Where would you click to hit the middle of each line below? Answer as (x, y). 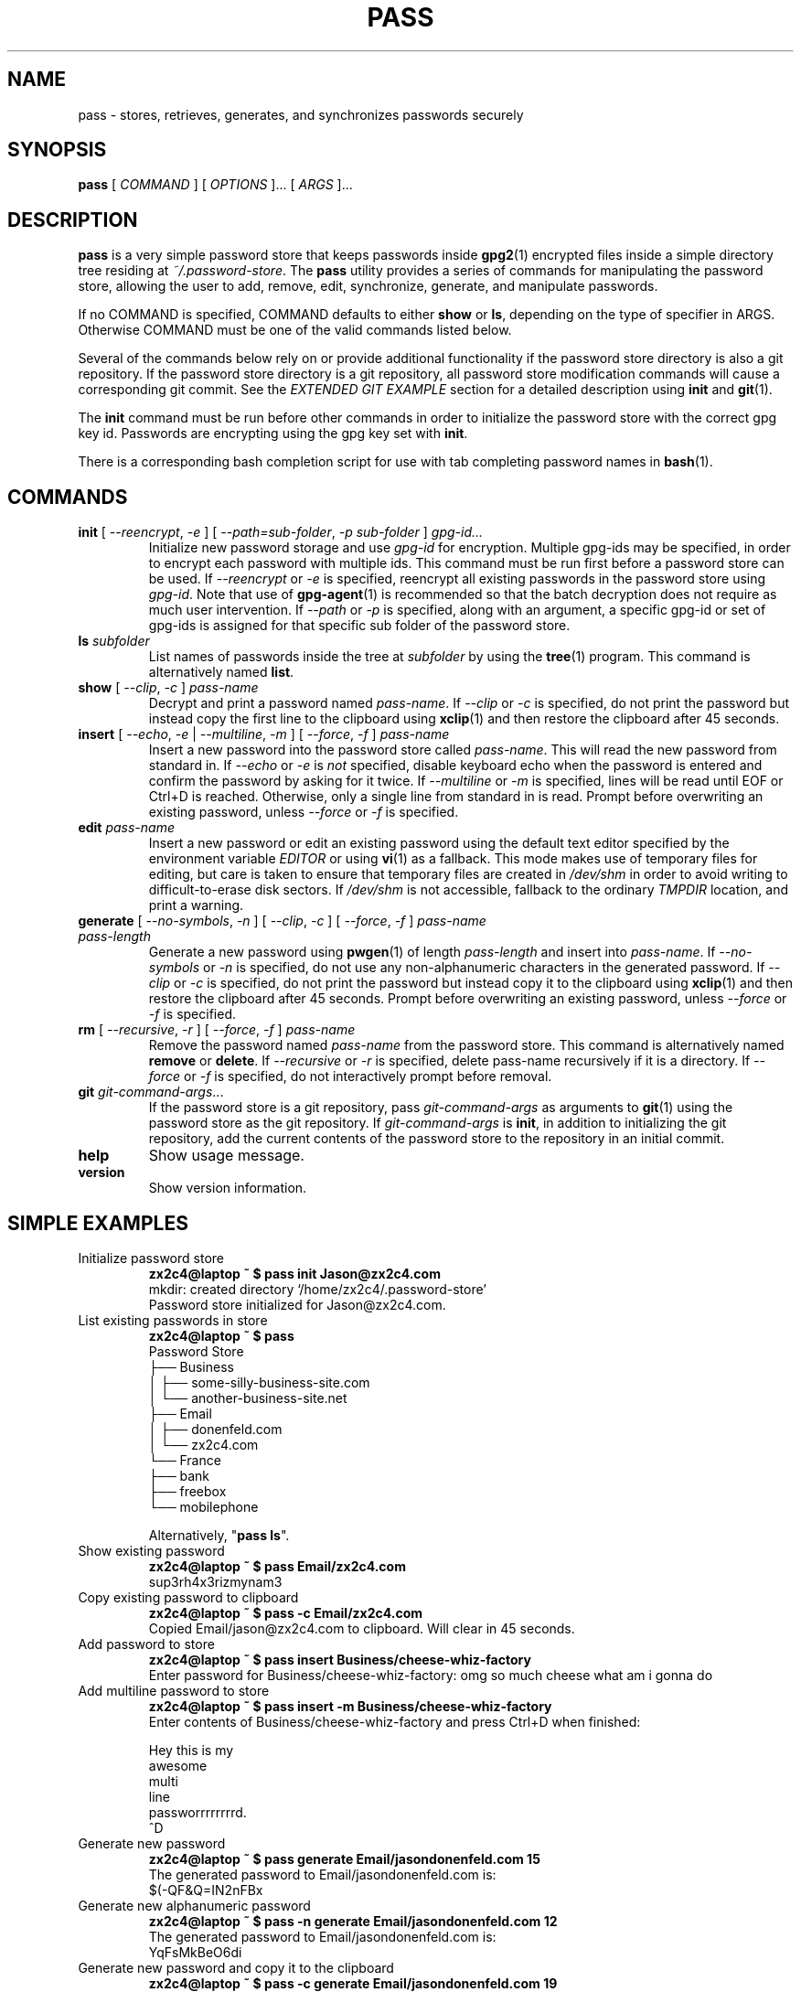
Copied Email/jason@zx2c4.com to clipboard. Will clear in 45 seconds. (362, 1628)
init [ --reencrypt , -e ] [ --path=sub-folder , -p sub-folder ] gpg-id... (281, 532)
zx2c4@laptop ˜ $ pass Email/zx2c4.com (277, 1566)
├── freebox (187, 1491)
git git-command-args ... (151, 1092)
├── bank (179, 1475)
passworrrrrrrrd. (198, 1812)
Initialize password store (151, 1258)
